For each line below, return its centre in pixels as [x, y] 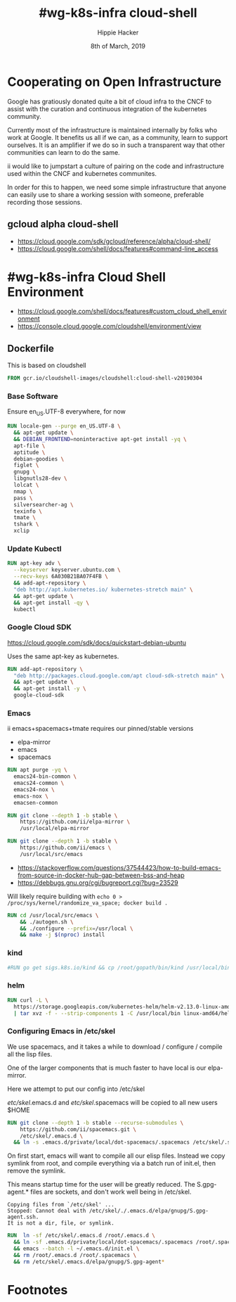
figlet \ [26, 466]
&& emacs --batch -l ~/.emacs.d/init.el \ [77, 1249]
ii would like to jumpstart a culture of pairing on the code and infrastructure [116, 166]
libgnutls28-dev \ [41, 479]
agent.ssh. [23, 1217]
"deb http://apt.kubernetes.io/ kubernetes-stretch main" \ [103, 589]
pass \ [23, 498]
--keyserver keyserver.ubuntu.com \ [67, 570]
